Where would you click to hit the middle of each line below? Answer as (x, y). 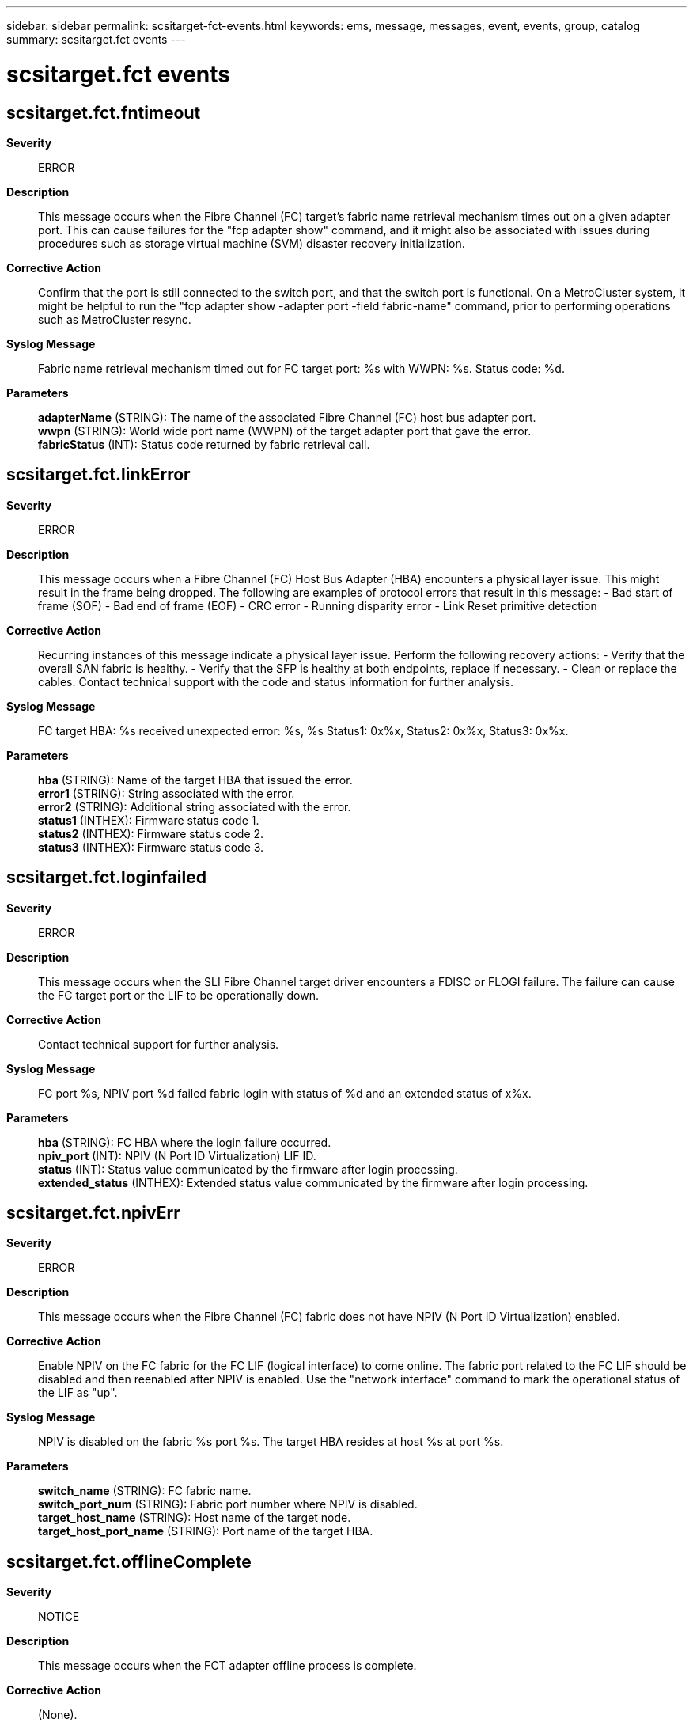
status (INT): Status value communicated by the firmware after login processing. (248, 1169)
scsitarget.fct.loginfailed (106, 878)
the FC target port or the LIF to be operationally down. (178, 995)
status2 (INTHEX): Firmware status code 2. (151, 833)
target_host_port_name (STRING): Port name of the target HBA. (206, 1531)
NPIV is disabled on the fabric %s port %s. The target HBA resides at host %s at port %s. (271, 1442)
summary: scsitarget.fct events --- (96, 39)
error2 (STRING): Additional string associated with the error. (195, 806)
